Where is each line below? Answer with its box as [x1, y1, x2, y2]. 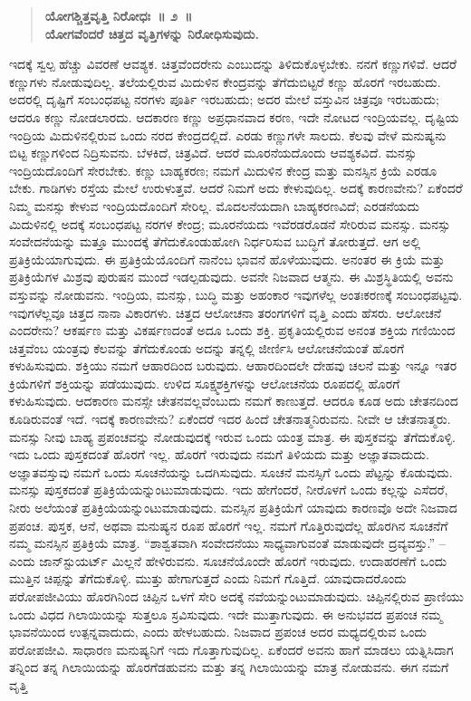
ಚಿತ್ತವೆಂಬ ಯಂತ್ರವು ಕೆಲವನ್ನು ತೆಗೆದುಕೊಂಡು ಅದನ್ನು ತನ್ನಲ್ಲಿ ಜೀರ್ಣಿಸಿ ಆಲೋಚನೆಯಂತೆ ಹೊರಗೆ [9, 338, 405, 357]
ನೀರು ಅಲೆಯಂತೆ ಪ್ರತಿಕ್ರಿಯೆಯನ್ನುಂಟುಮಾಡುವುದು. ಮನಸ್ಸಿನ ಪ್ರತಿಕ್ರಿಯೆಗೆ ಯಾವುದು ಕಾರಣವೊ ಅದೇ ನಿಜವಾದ [9, 498, 457, 517]
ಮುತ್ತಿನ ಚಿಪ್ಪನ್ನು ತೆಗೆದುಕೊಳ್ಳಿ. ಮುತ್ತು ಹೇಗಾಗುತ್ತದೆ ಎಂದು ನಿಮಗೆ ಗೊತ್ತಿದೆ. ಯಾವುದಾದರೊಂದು [9, 569, 407, 588]
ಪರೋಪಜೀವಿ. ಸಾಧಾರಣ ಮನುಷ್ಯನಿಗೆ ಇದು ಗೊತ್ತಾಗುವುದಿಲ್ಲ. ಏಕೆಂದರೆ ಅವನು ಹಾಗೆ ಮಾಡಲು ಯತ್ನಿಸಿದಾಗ [9, 639, 454, 658]
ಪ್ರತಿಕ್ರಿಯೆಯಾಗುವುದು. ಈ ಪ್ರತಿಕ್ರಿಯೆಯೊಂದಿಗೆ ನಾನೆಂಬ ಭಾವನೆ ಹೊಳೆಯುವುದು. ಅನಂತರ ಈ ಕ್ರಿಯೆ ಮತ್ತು [9, 249, 445, 268]
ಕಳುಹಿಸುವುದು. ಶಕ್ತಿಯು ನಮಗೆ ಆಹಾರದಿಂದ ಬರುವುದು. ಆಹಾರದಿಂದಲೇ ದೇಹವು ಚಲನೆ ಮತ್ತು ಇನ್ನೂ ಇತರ [9, 356, 457, 375]
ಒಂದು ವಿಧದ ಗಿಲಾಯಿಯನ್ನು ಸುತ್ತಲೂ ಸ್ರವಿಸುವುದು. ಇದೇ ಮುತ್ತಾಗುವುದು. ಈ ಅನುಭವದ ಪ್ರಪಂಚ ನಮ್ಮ [9, 604, 443, 623]
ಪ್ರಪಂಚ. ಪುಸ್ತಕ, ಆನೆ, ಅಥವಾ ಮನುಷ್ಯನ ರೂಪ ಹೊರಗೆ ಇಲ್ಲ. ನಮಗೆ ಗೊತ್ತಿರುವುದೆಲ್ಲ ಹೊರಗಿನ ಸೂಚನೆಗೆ [9, 515, 448, 534]
